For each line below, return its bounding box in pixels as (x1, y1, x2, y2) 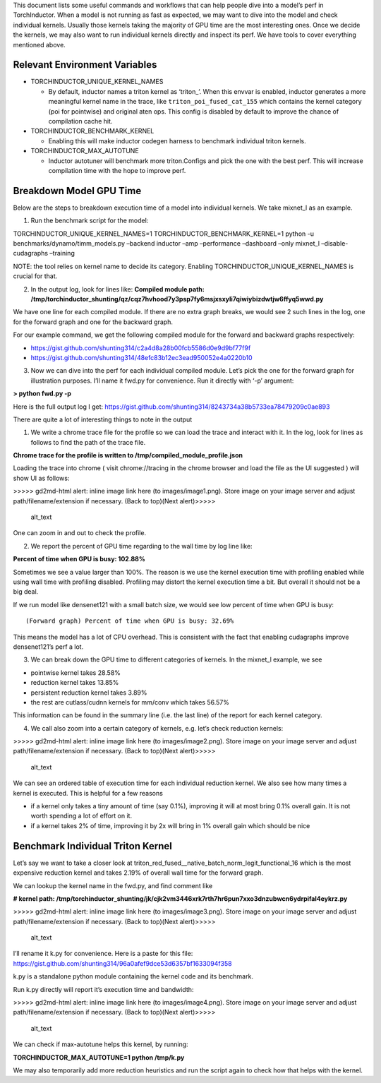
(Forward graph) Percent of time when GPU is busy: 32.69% (25, 617, 234, 625)
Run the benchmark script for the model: (30, 216, 149, 225)
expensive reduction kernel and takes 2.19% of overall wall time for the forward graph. (13, 868, 264, 877)
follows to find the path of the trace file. (30, 438, 146, 446)
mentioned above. (13, 40, 66, 49)
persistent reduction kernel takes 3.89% (30, 688, 147, 697)
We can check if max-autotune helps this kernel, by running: (13, 1040, 188, 1048)
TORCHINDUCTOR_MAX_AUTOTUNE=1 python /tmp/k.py (13, 1053, 185, 1062)
